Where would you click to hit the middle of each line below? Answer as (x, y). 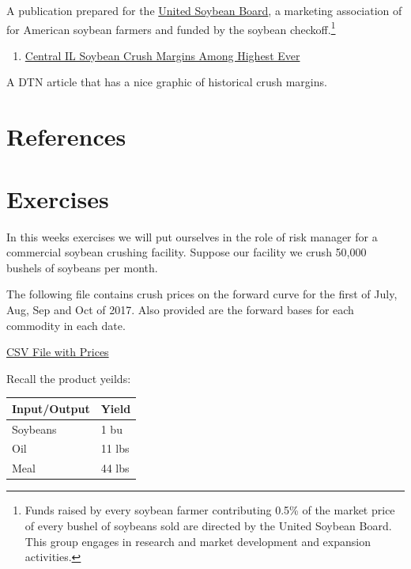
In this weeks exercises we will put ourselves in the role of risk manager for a (192, 236)
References (66, 137)
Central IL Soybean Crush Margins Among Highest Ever (162, 55)
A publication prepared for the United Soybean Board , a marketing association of (204, 10)
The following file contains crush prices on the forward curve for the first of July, (202, 294)
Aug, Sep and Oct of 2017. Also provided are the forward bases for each (180, 309)
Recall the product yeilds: (69, 378)
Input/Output (51, 408)
